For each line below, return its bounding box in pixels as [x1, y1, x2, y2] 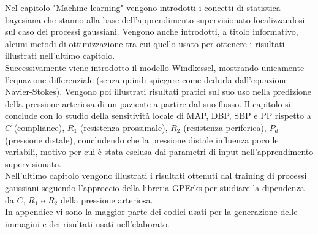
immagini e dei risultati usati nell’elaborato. [5, 217, 170, 230]
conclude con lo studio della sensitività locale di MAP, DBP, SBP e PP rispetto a [5, 109, 311, 122]
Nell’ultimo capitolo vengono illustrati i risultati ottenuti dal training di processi [5, 169, 307, 182]
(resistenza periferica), [183, 121, 267, 134]
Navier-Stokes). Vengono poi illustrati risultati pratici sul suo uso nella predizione [5, 85, 312, 98]
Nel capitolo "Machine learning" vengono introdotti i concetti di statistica [5, 1, 281, 13]
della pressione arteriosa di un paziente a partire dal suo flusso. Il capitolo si [5, 97, 291, 110]
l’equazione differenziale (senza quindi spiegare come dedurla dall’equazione [5, 73, 288, 86]
